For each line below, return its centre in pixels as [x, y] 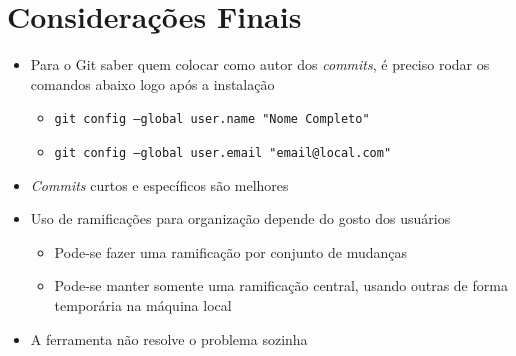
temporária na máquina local [143, 305]
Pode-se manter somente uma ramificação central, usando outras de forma [281, 285]
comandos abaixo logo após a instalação [152, 83]
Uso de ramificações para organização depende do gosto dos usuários [240, 218]
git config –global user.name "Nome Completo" [212, 119]
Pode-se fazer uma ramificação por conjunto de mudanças [230, 251]
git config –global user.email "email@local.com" [223, 152]
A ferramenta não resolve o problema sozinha [169, 338]
